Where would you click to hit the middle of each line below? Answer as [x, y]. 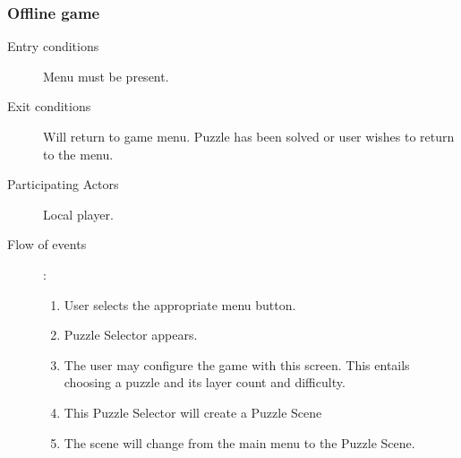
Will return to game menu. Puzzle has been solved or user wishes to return [249, 136]
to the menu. [78, 154]
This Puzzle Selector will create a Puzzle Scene [193, 412]
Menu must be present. [106, 76]
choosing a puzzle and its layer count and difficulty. [205, 382]
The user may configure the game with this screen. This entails [237, 364]
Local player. [78, 214]
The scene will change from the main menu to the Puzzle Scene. [239, 442]
